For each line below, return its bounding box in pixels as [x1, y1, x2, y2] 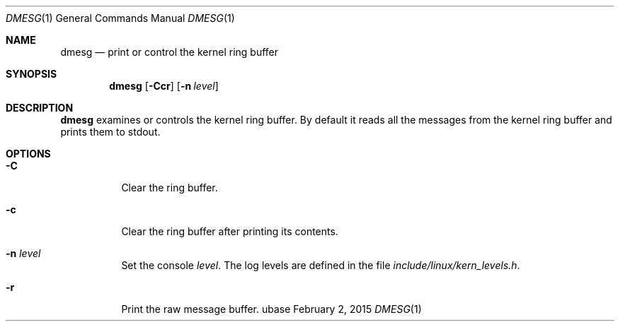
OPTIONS [6, 148, 51, 160]
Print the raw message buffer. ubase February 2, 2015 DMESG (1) [121, 303, 422, 315]
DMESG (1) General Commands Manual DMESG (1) [6, 12, 235, 24]
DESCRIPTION [6, 102, 74, 114]
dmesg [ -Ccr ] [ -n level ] [109, 80, 219, 92]
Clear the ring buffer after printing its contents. [121, 225, 338, 237]
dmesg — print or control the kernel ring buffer [60, 46, 279, 58]
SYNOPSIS [6, 68, 57, 80]
